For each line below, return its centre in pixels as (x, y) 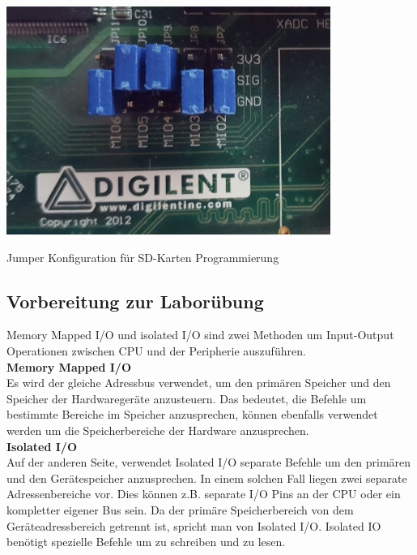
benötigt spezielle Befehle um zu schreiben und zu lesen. (146, 542)
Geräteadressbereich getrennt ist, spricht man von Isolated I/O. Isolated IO (194, 525)
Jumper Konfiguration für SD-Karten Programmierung (143, 257)
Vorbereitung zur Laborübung (135, 301)
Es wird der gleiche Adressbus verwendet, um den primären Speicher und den (199, 383)
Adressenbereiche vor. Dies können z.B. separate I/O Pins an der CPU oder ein (204, 494)
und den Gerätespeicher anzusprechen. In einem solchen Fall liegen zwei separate (207, 478)
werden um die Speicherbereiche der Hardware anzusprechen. (158, 430)
